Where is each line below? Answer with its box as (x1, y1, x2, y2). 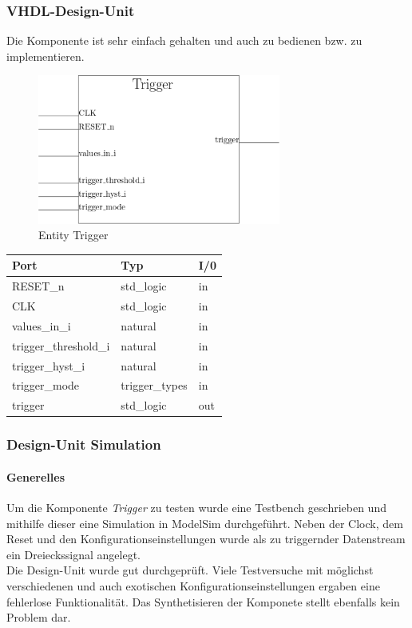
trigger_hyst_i (12, 357, 85, 374)
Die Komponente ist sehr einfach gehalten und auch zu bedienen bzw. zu (6, 32, 362, 49)
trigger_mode (12, 377, 80, 394)
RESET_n (12, 278, 65, 294)
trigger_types (121, 377, 188, 394)
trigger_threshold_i (12, 337, 110, 354)
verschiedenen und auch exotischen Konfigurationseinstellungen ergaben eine (6, 577, 380, 594)
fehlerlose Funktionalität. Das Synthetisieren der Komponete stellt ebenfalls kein (6, 593, 400, 610)
